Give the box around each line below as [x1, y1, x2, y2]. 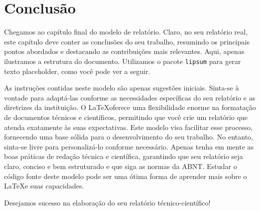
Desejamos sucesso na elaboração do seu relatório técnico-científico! [4, 197, 211, 207]
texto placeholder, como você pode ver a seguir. [4, 65, 151, 76]
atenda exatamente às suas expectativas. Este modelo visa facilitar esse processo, [4, 121, 253, 132]
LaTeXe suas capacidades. [4, 180, 84, 191]
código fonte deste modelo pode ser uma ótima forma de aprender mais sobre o [4, 170, 247, 181]
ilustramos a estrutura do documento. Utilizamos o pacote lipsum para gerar [4, 55, 241, 66]
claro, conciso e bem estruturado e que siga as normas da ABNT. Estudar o [4, 160, 237, 171]
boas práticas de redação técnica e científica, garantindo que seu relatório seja [4, 151, 243, 161]
